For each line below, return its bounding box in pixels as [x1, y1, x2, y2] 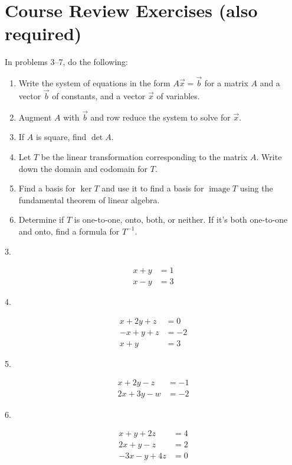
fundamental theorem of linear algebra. [18, 193, 160, 206]
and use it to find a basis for [101, 182, 204, 194]
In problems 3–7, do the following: [5, 56, 128, 68]
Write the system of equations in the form [18, 77, 170, 89]
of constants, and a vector [52, 89, 146, 102]
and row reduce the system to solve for [90, 110, 231, 123]
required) [5, 21, 82, 45]
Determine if [18, 213, 64, 226]
